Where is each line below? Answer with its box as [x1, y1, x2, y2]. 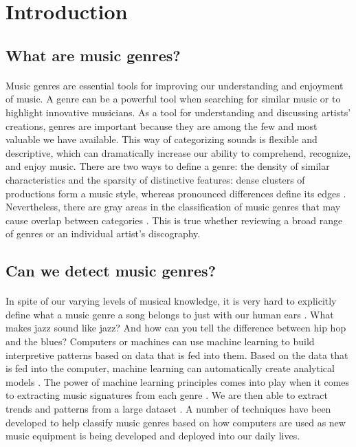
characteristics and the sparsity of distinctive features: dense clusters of [5, 172, 305, 186]
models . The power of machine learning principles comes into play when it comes [5, 374, 350, 389]
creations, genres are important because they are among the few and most [5, 118, 318, 133]
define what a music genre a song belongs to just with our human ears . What [5, 307, 334, 321]
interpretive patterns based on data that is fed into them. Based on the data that [5, 347, 348, 362]
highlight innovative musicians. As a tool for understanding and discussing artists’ [5, 105, 351, 119]
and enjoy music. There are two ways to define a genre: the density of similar [5, 159, 330, 173]
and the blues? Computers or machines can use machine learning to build [5, 334, 315, 349]
